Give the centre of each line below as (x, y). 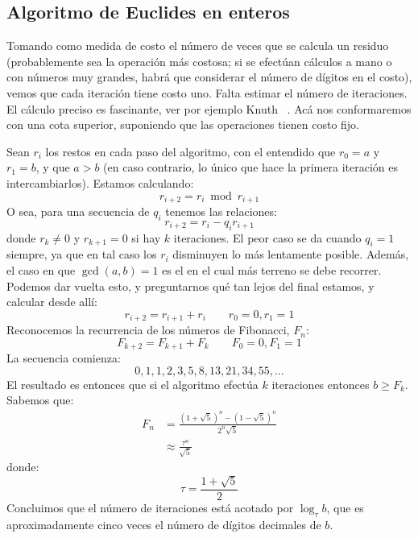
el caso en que (41, 269)
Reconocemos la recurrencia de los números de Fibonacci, (148, 330)
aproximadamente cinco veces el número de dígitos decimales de (164, 524)
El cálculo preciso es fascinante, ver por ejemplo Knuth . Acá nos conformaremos (209, 108)
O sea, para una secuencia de (78, 211)
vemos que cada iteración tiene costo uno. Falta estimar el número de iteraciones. (207, 92)
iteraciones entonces (321, 384)
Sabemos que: (40, 400)
